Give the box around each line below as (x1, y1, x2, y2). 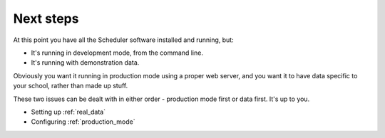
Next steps (13, 11, 79, 26)
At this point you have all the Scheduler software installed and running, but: (13, 36, 235, 44)
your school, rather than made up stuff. (13, 82, 128, 90)
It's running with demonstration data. (31, 58, 140, 67)
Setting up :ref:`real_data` (31, 107, 106, 116)
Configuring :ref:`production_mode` (31, 117, 135, 126)
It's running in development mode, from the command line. (31, 48, 203, 57)
